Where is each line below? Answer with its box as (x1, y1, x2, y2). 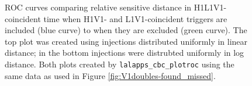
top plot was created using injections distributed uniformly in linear (5, 35, 248, 47)
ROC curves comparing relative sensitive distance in (5, 1, 192, 13)
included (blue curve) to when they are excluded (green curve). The (5, 24, 247, 36)
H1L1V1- (194, 1, 227, 13)
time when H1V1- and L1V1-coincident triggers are (43, 12, 227, 24)
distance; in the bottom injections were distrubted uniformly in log (5, 46, 244, 59)
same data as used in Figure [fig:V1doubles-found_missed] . (5, 69, 216, 81)
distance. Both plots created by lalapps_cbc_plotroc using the (5, 58, 234, 70)
